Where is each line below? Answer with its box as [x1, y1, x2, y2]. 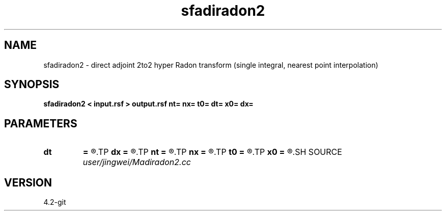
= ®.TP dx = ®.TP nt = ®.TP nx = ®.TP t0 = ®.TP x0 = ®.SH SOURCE [82, 147, 342, 157]
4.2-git [43, 198, 66, 207]
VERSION [4, 176, 52, 189]
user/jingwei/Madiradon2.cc [82, 157, 191, 168]
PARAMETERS [4, 117, 77, 130]
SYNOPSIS [4, 78, 60, 91]
